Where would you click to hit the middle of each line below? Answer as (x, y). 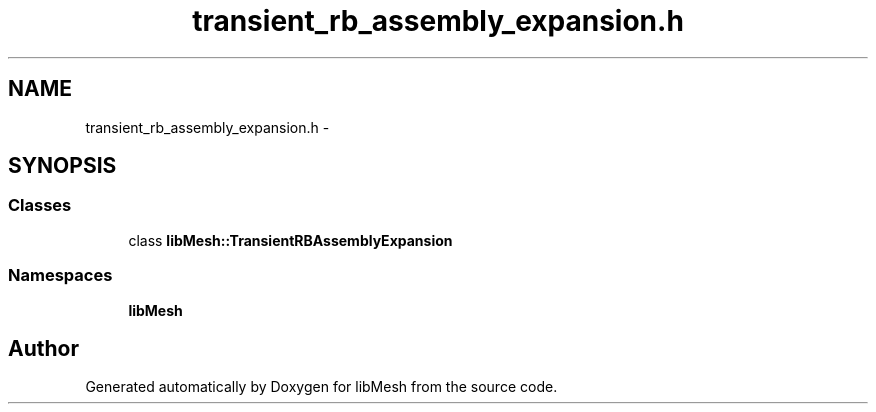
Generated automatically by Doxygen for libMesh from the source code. (321, 387)
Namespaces (60, 275)
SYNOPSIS (62, 166)
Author (43, 348)
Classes (40, 205)
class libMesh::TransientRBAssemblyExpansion (290, 240)
